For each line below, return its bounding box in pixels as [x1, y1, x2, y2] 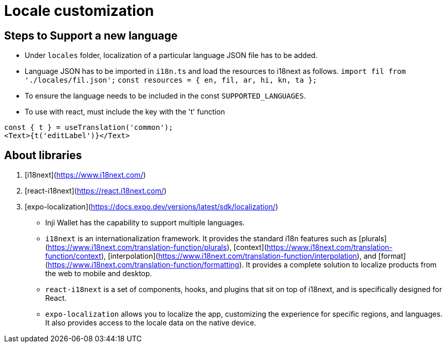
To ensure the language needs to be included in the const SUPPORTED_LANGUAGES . [25, 91, 306, 101]
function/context [45, 252, 101, 261]
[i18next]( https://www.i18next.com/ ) [25, 170, 146, 180]
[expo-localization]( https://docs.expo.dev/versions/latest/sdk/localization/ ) [25, 202, 278, 211]
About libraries [4, 148, 82, 162]
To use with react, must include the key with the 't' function [25, 107, 225, 117]
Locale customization [4, 2, 154, 20]
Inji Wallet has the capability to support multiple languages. [45, 218, 245, 227]
